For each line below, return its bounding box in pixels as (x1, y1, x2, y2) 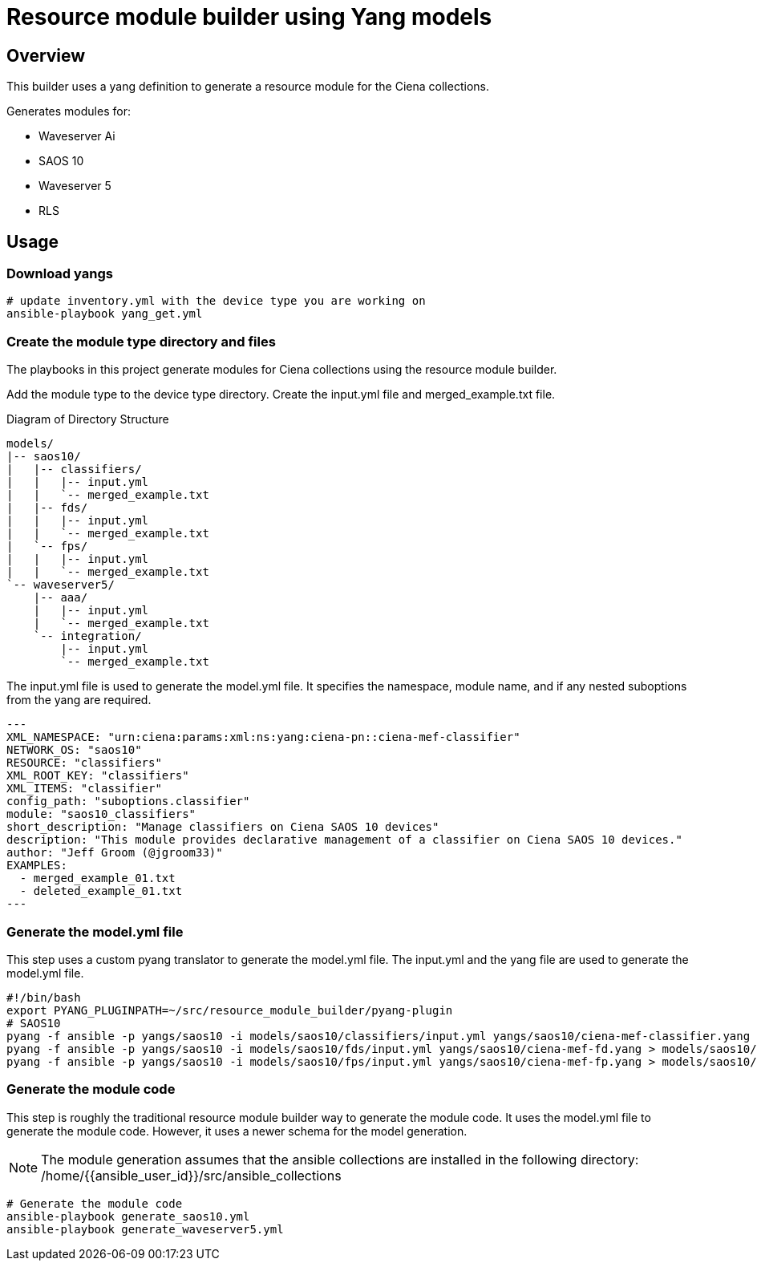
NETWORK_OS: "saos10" (6, 743, 142, 757)
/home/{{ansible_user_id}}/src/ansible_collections (41, 1167, 342, 1184)
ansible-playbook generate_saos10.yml (6, 1209, 250, 1223)
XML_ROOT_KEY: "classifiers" (6, 769, 189, 783)
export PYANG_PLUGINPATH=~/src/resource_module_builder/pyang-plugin (6, 1003, 453, 1017)
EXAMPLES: (6, 859, 67, 872)
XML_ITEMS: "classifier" (6, 782, 162, 795)
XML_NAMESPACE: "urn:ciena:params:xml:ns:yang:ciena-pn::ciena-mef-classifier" (6, 731, 520, 744)
